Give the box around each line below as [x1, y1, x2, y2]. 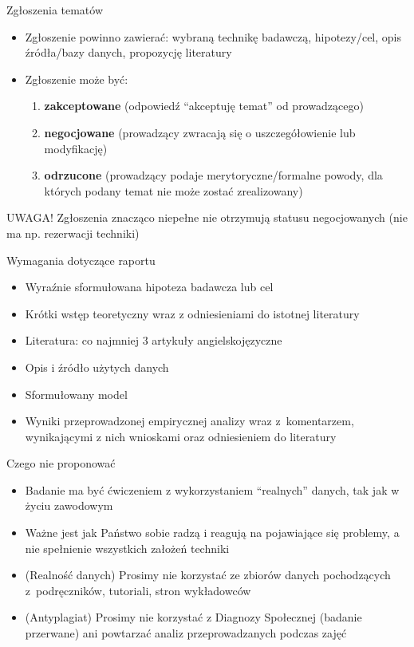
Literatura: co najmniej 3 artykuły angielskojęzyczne [25, 332, 282, 349]
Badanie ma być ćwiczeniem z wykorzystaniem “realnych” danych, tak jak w [25, 481, 400, 498]
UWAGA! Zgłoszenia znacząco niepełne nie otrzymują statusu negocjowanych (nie [6, 209, 408, 226]
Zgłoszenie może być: [25, 70, 128, 87]
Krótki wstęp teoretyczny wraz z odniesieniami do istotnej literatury [25, 305, 360, 322]
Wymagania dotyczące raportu [6, 251, 156, 268]
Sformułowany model [25, 385, 128, 402]
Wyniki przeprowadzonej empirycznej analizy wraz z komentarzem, [25, 412, 354, 429]
